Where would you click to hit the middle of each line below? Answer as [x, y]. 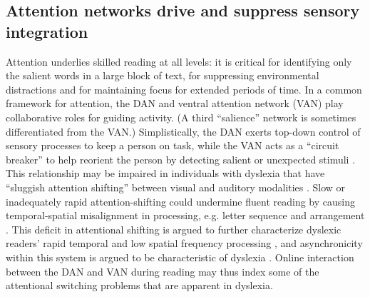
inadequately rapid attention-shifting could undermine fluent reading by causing [180, 201]
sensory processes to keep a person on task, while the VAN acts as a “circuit [173, 145]
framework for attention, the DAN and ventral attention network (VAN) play [175, 103]
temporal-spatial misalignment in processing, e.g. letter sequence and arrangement [185, 215]
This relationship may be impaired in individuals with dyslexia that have [165, 173]
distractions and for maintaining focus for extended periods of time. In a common [184, 89]
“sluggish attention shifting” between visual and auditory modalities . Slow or [176, 187]
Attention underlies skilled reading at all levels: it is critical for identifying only [179, 61]
